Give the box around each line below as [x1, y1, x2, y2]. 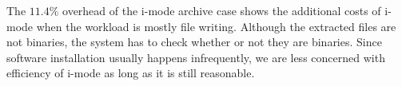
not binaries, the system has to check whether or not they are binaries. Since [6, 33, 382, 50]
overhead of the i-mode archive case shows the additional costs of [62, 2, 381, 18]
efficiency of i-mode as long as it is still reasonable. [6, 64, 255, 81]
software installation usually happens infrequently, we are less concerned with [6, 49, 385, 65]
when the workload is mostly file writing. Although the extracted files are [36, 18, 396, 34]
